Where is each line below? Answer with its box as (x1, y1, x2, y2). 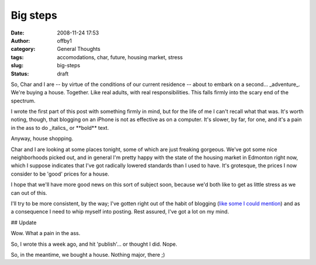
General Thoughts (57, 46, 101, 53)
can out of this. (11, 189, 47, 196)
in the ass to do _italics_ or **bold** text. (11, 124, 109, 131)
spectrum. (11, 97, 36, 104)
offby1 (57, 37, 73, 44)
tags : (11, 53, 24, 61)
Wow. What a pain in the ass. (11, 230, 81, 237)
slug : (11, 62, 23, 69)
